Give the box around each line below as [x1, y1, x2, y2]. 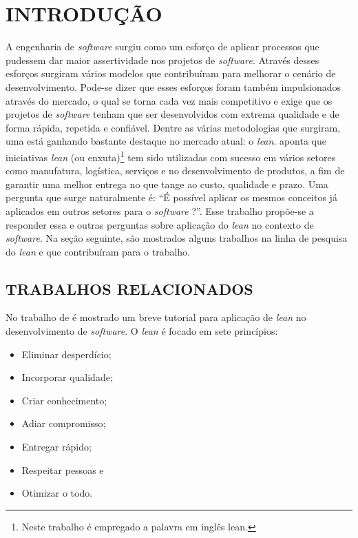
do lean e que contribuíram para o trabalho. [6, 244, 190, 258]
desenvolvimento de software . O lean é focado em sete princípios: [6, 324, 278, 338]
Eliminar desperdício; [21, 346, 112, 361]
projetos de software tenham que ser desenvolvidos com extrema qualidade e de [6, 107, 339, 121]
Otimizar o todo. [21, 486, 93, 500]
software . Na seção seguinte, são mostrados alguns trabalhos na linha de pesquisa [6, 231, 348, 245]
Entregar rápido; [21, 439, 92, 454]
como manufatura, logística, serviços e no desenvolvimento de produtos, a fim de [6, 163, 345, 178]
